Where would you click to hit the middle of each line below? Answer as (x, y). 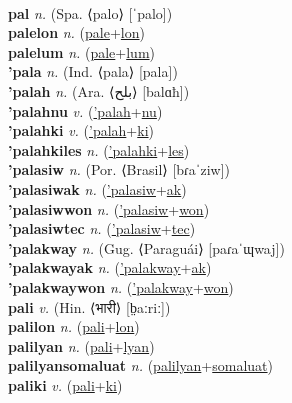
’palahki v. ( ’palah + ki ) (81, 130)
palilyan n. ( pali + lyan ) (81, 345)
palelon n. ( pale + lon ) (76, 32)
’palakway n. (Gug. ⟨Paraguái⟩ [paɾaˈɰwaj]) (146, 247)
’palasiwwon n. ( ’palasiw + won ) (109, 208)
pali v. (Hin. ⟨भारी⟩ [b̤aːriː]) (89, 306)
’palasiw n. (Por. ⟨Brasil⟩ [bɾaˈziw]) (119, 169)
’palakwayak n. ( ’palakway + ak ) (110, 267)
